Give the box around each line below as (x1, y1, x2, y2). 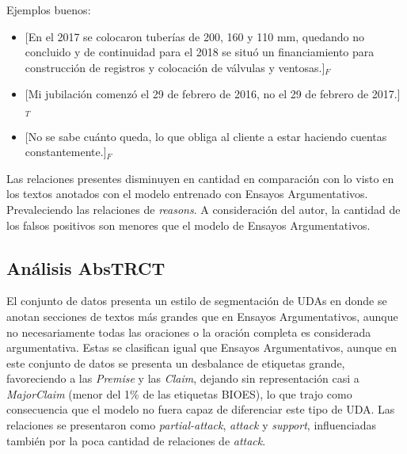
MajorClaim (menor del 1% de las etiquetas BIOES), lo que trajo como (6, 385, 352, 402)
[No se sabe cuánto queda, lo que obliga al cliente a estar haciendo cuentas (25, 128, 387, 144)
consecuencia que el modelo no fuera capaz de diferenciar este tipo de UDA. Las (6, 401, 395, 418)
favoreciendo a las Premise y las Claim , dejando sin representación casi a (6, 370, 359, 387)
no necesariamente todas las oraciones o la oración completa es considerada (6, 323, 371, 340)
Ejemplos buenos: (6, 2, 91, 17)
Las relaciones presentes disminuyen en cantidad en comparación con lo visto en (6, 170, 394, 186)
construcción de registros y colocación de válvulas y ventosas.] (25, 59, 325, 75)
